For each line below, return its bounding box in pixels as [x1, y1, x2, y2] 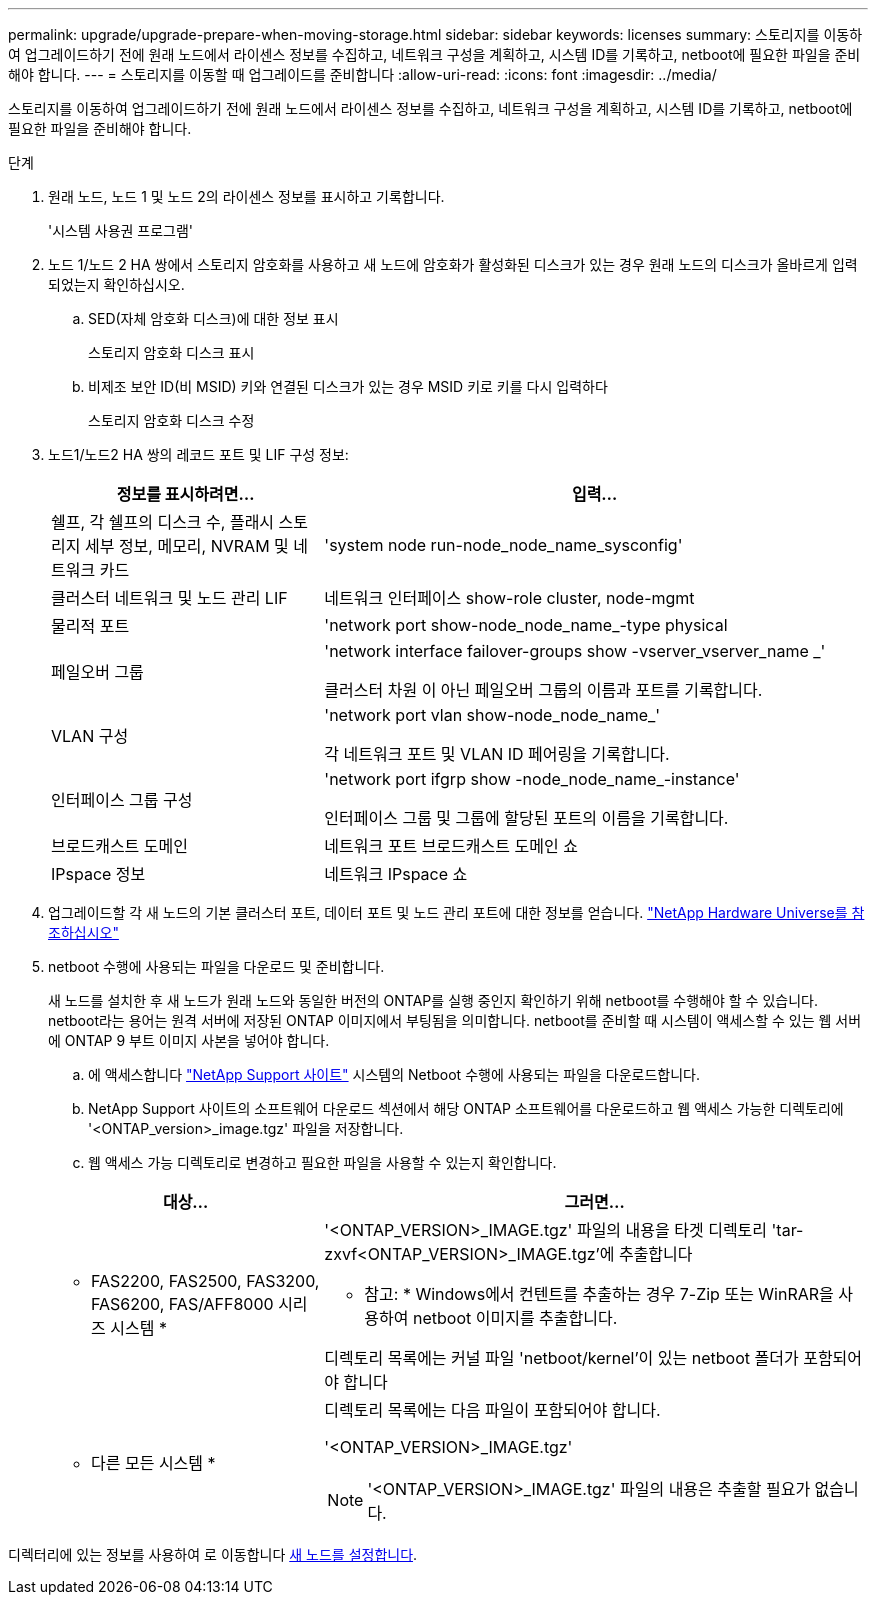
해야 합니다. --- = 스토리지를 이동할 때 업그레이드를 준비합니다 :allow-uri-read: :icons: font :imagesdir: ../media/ [8, 66, 717, 83]
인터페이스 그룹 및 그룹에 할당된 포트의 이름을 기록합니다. [324, 808, 729, 828]
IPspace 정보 [51, 864, 146, 884]
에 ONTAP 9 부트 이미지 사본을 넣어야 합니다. [48, 1032, 330, 1049]
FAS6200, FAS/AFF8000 [91, 1294, 274, 1314]
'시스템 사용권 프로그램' [48, 222, 194, 239]
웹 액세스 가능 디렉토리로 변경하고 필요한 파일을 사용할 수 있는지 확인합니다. [88, 1154, 557, 1171]
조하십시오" [48, 924, 119, 941]
